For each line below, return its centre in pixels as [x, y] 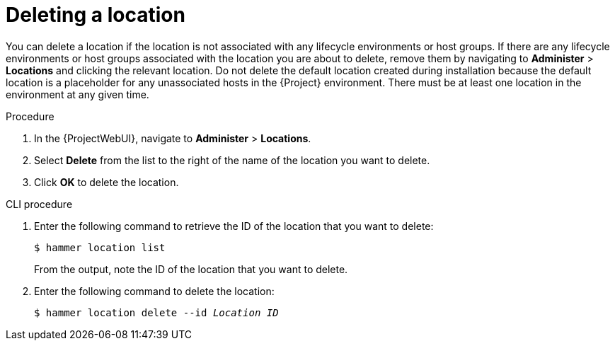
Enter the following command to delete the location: [154, 291]
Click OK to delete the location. [107, 182]
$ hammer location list [100, 247]
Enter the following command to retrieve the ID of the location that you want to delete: [234, 226]
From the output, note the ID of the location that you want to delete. [191, 269]
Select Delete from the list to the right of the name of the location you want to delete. [232, 160]
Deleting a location [96, 15]
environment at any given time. [77, 94]
